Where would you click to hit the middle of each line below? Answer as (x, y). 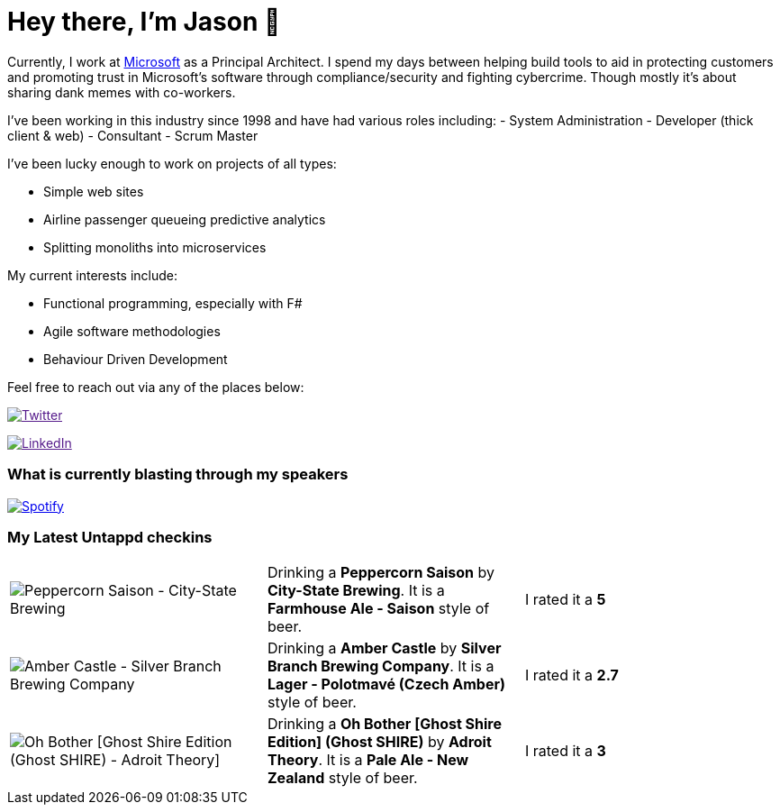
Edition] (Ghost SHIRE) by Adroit (379, 742)
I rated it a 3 (565, 751)
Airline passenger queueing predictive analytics (185, 219)
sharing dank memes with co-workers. (122, 92)
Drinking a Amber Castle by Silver (384, 648)
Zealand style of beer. (342, 778)
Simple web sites (94, 191)
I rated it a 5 (565, 600)
